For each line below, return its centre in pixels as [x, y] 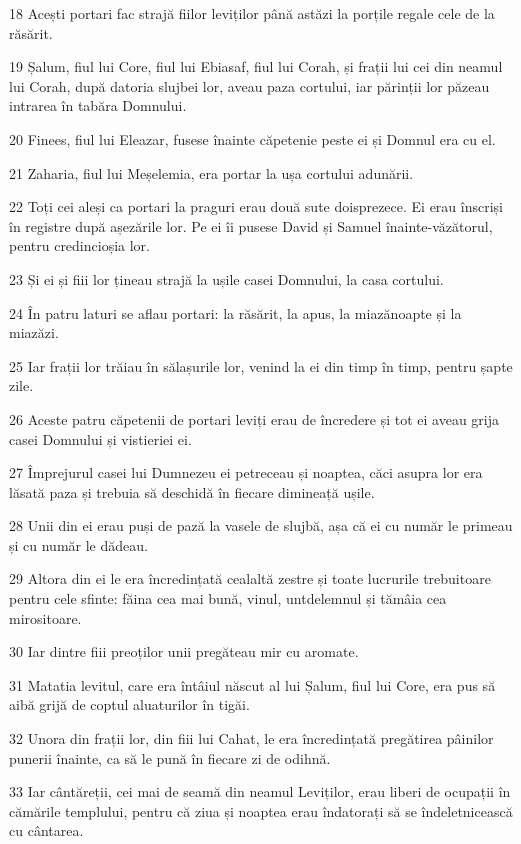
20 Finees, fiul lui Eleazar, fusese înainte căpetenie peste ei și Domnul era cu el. [252, 138]
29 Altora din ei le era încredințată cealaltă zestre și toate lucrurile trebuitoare [250, 578]
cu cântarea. [46, 830]
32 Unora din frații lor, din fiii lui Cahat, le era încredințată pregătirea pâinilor [251, 738]
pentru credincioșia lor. [79, 245]
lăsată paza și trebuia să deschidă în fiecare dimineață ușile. [192, 491]
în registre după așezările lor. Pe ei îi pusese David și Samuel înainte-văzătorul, [251, 225]
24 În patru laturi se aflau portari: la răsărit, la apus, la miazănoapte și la [235, 312]
